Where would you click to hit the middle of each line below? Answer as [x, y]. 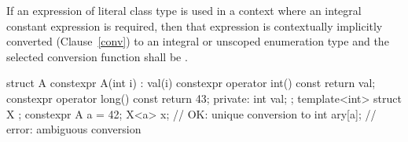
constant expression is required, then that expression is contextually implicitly [195, 25]
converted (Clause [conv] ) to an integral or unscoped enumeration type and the [198, 41]
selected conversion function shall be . [97, 56]
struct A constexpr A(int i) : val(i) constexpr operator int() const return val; [191, 83]
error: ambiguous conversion [74, 129]
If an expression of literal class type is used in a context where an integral [184, 10]
